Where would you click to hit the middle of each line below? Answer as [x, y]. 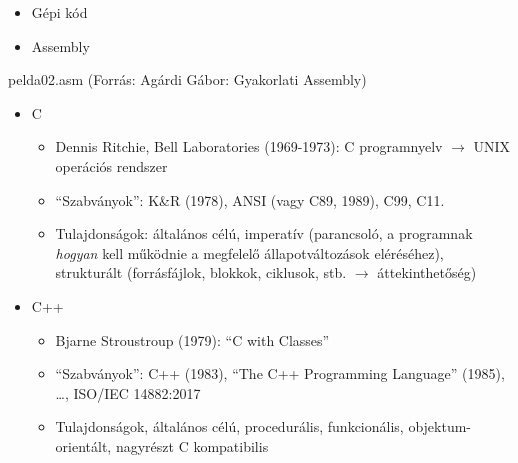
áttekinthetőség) [427, 272]
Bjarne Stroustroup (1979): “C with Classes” [192, 339]
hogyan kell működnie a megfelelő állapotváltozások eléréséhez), [249, 252]
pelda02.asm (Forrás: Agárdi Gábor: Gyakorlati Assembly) [187, 79]
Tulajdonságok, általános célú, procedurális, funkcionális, [229, 426]
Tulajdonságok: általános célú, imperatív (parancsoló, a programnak [264, 233]
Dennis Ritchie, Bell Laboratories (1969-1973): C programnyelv [249, 146]
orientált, [83, 445]
